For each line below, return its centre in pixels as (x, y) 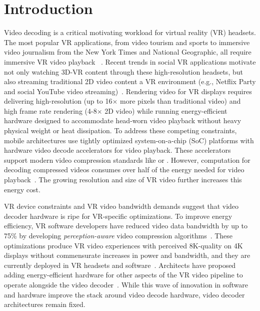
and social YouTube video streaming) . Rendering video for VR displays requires (128, 91)
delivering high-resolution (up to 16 (58, 101)
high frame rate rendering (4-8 (50, 110)
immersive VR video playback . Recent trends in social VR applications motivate (130, 61)
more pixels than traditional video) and (180, 101)
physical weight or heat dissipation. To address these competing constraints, (120, 130)
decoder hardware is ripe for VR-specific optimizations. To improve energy (118, 216)
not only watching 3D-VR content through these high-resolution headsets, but (123, 71)
